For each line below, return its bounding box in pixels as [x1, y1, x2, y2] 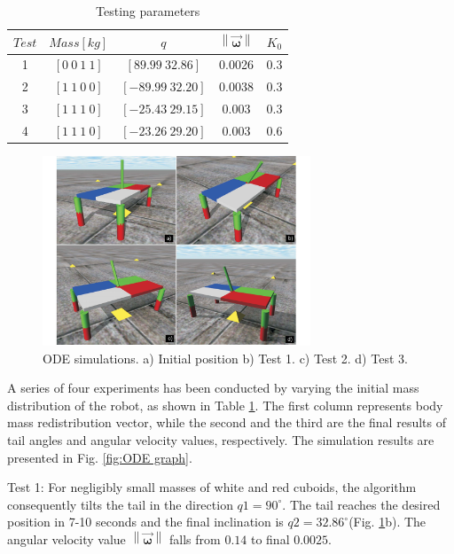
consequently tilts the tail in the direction [7, 495, 233, 513]
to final [250, 529, 290, 548]
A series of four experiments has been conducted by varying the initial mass [7, 378, 419, 397]
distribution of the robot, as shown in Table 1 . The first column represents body [7, 395, 443, 414]
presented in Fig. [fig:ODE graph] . [7, 448, 192, 466]
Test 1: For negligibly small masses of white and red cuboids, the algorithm [7, 478, 417, 496]
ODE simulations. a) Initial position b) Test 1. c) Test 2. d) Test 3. [43, 348, 408, 367]
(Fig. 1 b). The [348, 512, 427, 531]
